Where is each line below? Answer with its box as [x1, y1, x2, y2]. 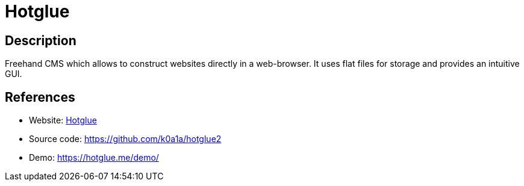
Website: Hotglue [29, 115, 97, 126]
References [5, 89, 75, 105]
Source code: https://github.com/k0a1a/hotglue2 [29, 134, 222, 144]
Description [5, 33, 76, 48]
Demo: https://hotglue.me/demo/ [29, 152, 159, 163]
